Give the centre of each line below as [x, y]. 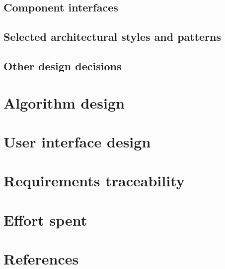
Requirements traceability [94, 181]
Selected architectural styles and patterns [112, 37]
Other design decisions [63, 66]
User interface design [77, 141]
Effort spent [45, 219]
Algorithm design [64, 102]
